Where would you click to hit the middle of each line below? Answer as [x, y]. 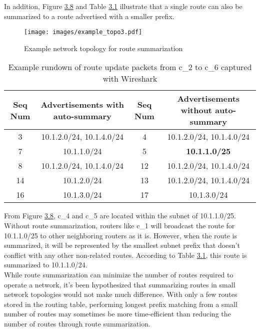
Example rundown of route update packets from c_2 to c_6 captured [130, 67]
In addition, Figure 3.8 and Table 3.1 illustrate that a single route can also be [123, 6]
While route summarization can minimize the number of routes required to [119, 274]
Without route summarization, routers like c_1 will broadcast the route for [119, 226]
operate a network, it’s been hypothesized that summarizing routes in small [120, 284]
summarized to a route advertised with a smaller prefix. [89, 16]
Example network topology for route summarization [103, 48]
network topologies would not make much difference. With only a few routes [121, 294]
